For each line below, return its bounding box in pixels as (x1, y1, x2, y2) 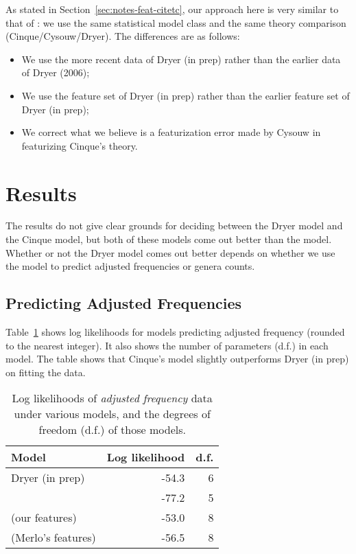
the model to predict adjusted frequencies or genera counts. (5, 259, 255, 273)
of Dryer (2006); (21, 65, 90, 80)
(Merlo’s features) (11, 529, 96, 546)
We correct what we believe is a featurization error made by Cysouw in (21, 125, 321, 139)
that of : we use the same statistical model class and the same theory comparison (5, 15, 346, 30)
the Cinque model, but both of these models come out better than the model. (5, 232, 332, 246)
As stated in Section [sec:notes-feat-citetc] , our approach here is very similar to (5, 2, 339, 16)
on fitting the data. (5, 365, 86, 379)
